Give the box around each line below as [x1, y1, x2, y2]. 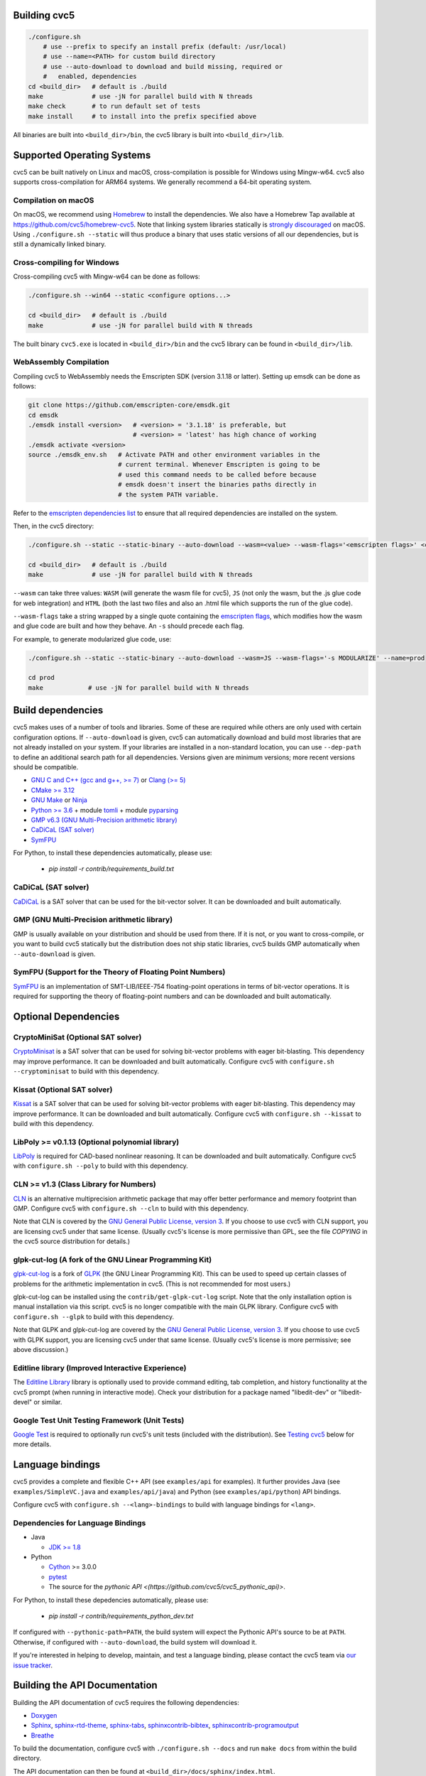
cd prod [28, 673, 55, 682]
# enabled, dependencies [43, 72, 138, 81]
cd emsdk [28, 411, 59, 419]
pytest [48, 1572, 67, 1581]
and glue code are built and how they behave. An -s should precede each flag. [13, 622, 244, 630]
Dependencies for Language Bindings [13, 1517, 146, 1527]
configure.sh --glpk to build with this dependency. [13, 1312, 174, 1321]
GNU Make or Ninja [31, 796, 88, 804]
